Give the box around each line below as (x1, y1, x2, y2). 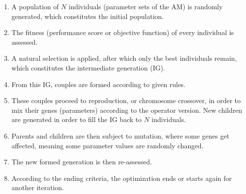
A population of (11, 1, 59, 11)
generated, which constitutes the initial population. (11, 11, 164, 21)
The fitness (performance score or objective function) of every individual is (11, 27, 234, 37)
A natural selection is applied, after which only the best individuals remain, (11, 53, 237, 63)
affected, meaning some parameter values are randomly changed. (11, 140, 204, 150)
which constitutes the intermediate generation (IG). (11, 62, 165, 72)
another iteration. (11, 182, 64, 193)
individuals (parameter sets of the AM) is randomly (69, 1, 223, 11)
